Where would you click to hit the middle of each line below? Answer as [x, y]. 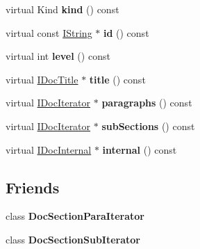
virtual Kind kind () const [62, 9]
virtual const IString [49, 32]
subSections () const [148, 126]
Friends [33, 187]
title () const [117, 79]
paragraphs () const [147, 103]
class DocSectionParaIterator [75, 216]
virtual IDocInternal [49, 149]
